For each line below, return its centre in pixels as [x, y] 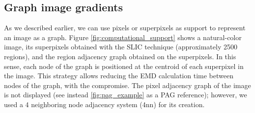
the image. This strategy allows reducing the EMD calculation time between [119, 76]
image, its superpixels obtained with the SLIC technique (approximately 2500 [121, 47]
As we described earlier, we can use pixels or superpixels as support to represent [125, 28]
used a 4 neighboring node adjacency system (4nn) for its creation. [104, 104]
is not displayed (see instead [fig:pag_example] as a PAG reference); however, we [126, 95]
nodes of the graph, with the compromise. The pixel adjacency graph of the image [127, 85]
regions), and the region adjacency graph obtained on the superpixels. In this [120, 56]
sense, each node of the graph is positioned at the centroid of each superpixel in [124, 66]
